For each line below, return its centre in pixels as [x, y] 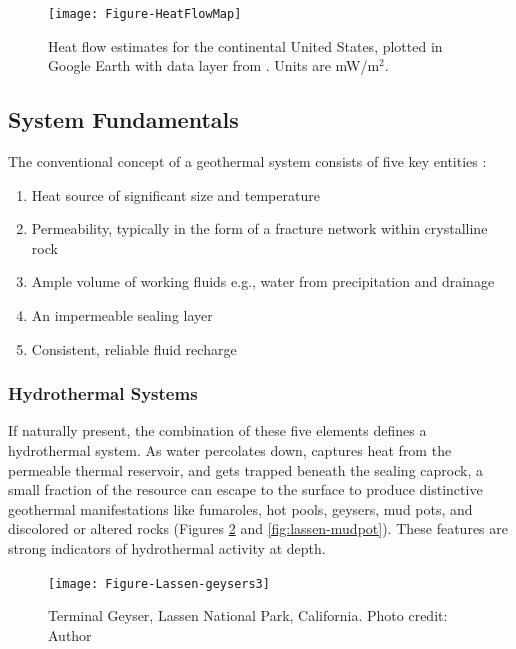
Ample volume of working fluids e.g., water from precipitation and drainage [263, 281]
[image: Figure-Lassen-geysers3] [159, 583]
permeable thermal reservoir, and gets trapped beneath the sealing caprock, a [245, 469]
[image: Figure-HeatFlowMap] [145, 14]
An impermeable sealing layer [122, 315]
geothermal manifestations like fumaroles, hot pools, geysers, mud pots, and [240, 508]
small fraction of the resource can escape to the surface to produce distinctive [245, 489]
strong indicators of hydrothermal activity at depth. [167, 547]
